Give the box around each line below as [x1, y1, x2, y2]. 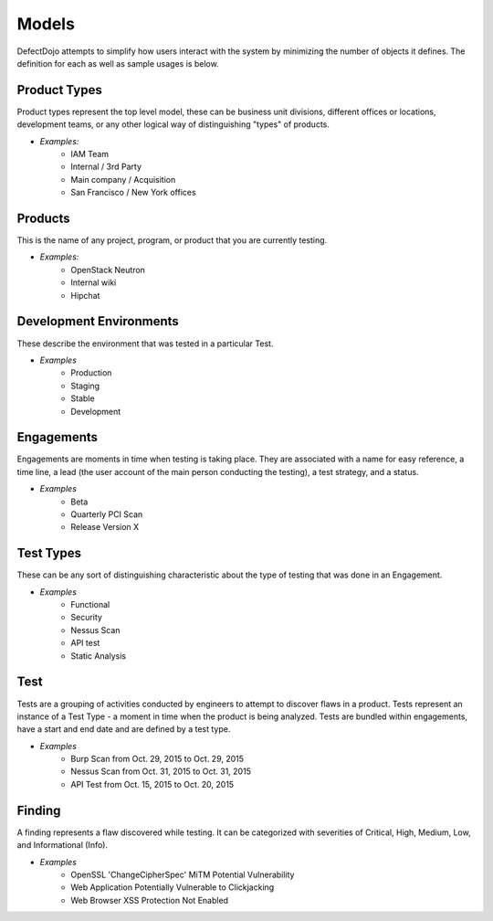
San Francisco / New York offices [70, 187, 196, 198]
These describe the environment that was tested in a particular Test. [16, 338, 274, 349]
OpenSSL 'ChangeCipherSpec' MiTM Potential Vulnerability [70, 869, 295, 880]
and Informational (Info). [16, 840, 109, 851]
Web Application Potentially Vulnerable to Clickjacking [70, 882, 275, 893]
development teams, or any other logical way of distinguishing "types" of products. [16, 119, 330, 130]
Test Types [16, 545, 82, 561]
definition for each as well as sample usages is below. [16, 58, 219, 69]
